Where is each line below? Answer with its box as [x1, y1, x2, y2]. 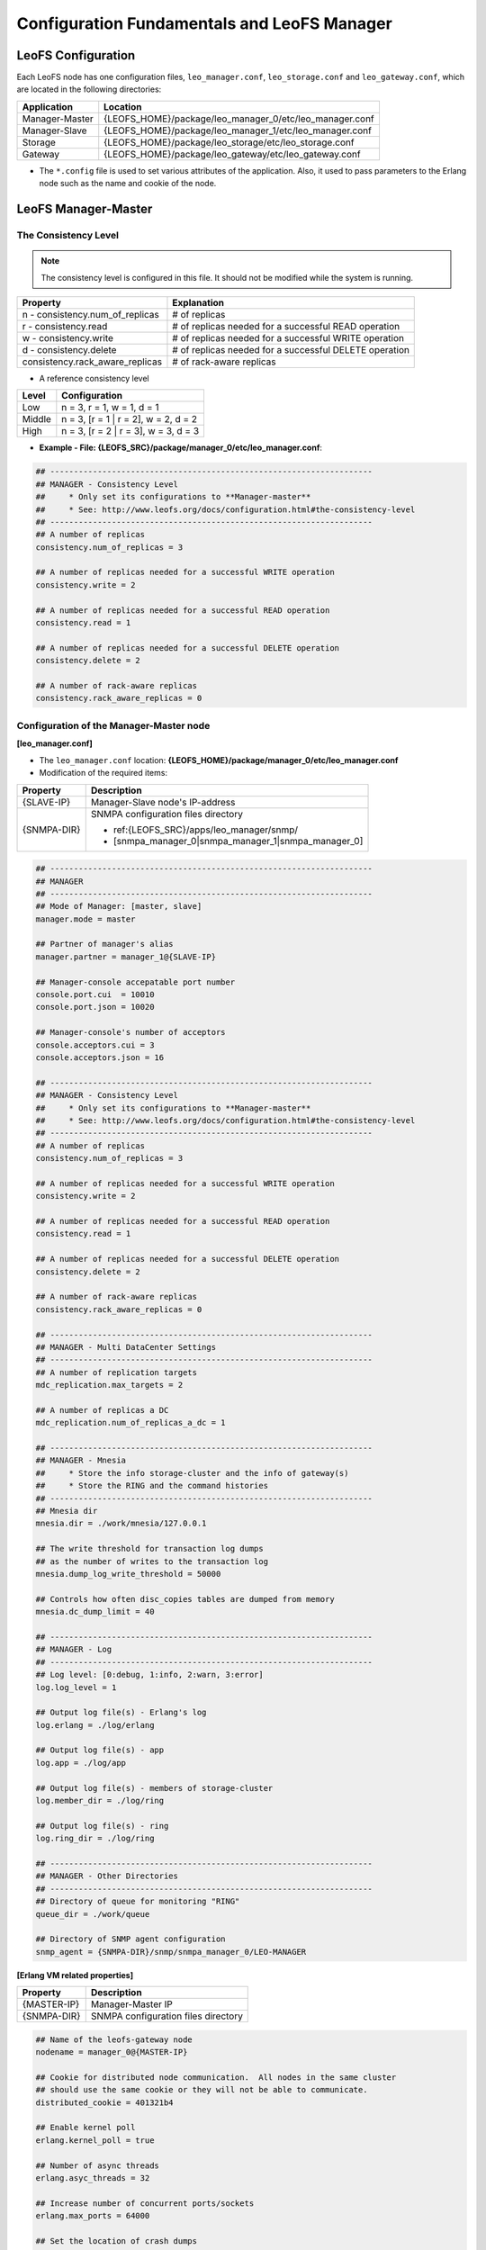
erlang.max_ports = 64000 [35, 2210, 150, 2221]
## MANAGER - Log [35, 1644, 112, 1655]
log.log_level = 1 [35, 1682, 117, 1692]
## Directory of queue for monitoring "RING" [35, 1896, 240, 1907]
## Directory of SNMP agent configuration [35, 1934, 226, 1944]
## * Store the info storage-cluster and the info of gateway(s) [35, 1468, 349, 1478]
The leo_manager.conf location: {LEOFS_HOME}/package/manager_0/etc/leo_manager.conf [39, 754, 399, 765]
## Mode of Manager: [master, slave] [35, 901, 202, 912]
